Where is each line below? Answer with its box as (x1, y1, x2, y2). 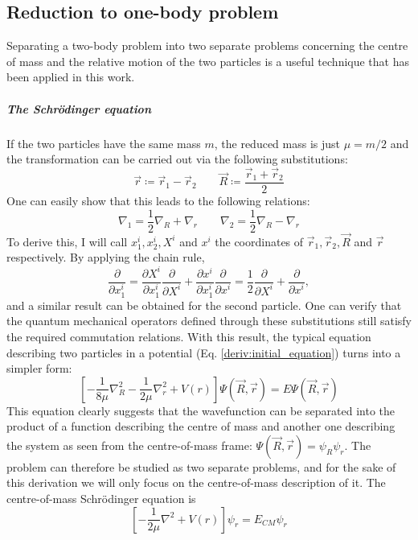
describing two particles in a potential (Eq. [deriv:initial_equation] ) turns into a (6, 344, 401, 361)
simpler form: (6, 360, 72, 377)
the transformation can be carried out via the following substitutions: (6, 150, 348, 167)
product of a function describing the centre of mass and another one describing (6, 418, 395, 435)
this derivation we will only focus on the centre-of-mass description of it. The (6, 474, 386, 491)
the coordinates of (215, 233, 304, 249)
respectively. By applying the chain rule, (6, 249, 205, 266)
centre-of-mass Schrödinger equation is (6, 490, 196, 507)
